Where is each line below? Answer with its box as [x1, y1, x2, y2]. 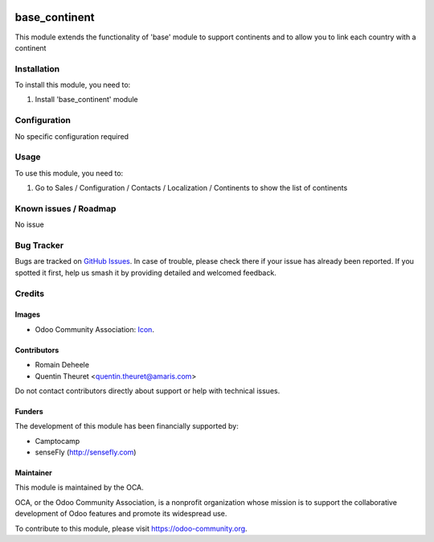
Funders [14, 406, 43, 416]
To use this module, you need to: [14, 168, 124, 178]
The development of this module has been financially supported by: [14, 421, 239, 431]
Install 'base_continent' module [35, 95, 138, 105]
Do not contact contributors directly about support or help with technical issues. [14, 386, 280, 396]
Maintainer [14, 468, 52, 478]
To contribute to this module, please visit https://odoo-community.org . [14, 524, 248, 533]
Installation [14, 63, 60, 74]
